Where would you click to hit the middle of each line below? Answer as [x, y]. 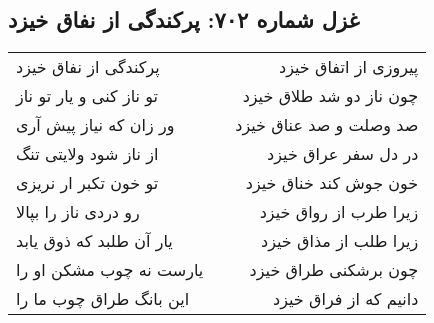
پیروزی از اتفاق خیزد [349, 67]
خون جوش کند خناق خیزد [332, 183]
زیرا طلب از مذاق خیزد [340, 241]
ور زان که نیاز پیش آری [95, 125]
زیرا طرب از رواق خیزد [339, 212]
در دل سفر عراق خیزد [343, 154]
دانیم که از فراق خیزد [346, 299]
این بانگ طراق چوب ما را [103, 299]
